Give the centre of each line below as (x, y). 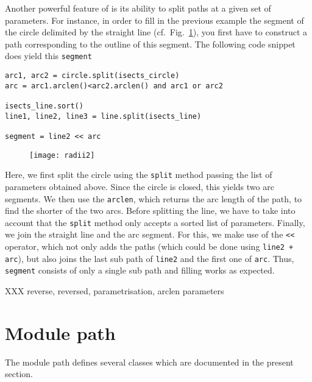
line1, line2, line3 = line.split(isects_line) (103, 116)
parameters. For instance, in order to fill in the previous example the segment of (154, 20)
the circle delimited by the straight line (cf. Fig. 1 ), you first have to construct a (156, 32)
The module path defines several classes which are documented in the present (149, 362)
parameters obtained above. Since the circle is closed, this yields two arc (140, 186)
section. (19, 374)
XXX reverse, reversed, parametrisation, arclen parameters (115, 291)
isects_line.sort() (44, 106)
